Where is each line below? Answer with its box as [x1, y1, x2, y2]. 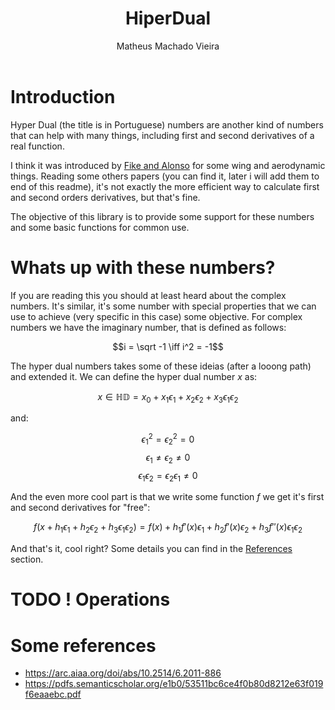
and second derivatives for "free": [10, 502, 151, 514]
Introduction [10, 85, 116, 108]
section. [10, 553, 44, 566]
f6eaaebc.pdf [24, 688, 82, 701]
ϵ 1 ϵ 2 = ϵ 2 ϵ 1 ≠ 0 [138, 469, 198, 484]
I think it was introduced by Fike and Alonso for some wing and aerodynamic [10, 159, 326, 171]
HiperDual [124, 7, 212, 30]
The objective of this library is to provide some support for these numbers [10, 210, 315, 222]
